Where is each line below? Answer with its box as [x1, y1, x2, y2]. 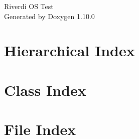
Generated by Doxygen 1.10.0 [4, 11, 95, 21]
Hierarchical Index [4, 40, 135, 61]
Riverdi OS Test [4, 1, 54, 11]
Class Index [4, 79, 86, 100]
